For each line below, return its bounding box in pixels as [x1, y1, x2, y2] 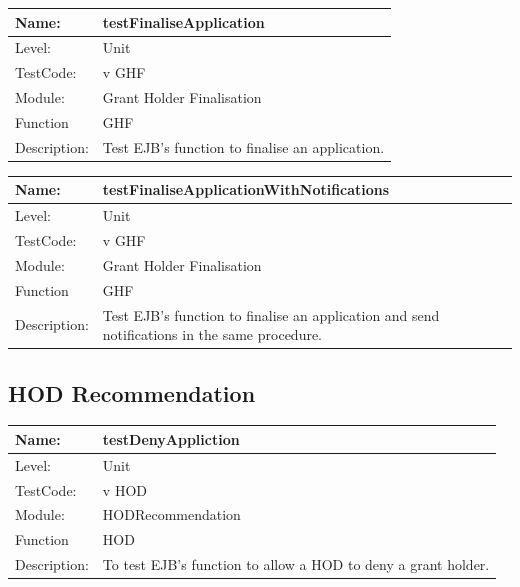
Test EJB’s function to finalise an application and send [102, 304, 440, 325]
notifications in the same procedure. [102, 324, 323, 345]
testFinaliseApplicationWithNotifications [102, 179, 390, 200]
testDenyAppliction [102, 428, 240, 449]
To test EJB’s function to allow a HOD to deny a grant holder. [102, 554, 490, 575]
